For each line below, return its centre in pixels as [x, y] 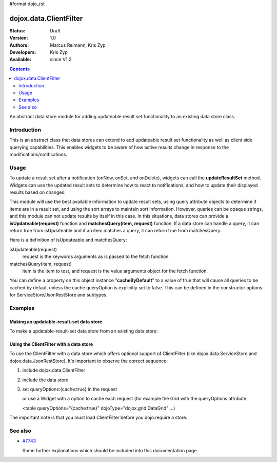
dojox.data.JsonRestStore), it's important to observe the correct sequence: [88, 361]
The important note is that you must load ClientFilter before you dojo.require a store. [98, 418]
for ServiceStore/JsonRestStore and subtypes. [58, 295]
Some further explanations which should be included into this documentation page [110, 450]
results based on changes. [38, 192]
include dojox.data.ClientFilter [54, 371]
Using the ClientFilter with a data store [51, 344]
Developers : [23, 52]
